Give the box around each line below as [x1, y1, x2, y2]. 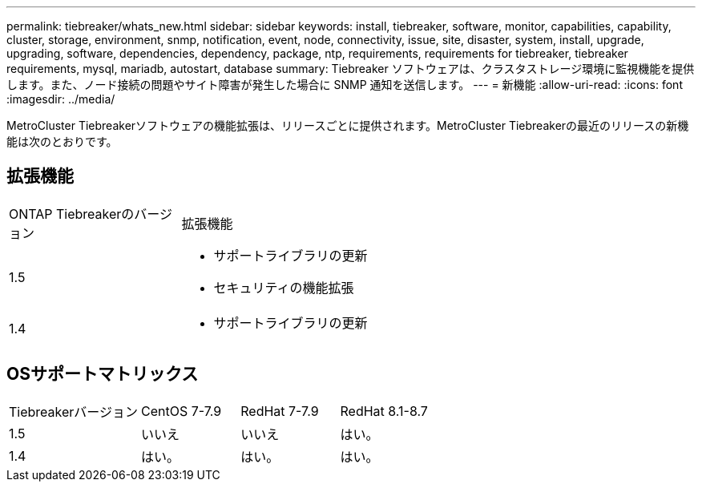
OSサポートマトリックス [6, 364, 199, 385]
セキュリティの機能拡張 [213, 279, 354, 296]
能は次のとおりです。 [6, 135, 118, 148]
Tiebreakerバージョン [9, 403, 139, 420]
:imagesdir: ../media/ [6, 92, 115, 106]
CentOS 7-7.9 [141, 402, 222, 419]
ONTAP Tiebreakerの [9, 205, 135, 222]
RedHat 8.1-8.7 [340, 402, 428, 419]
